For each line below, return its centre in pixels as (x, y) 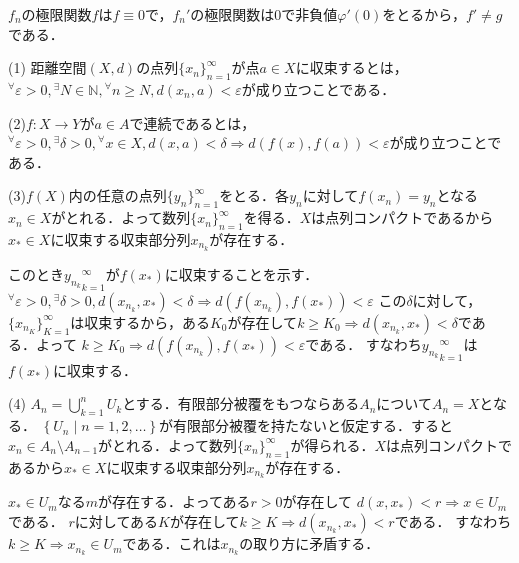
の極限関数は (232, 14)
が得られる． (332, 444)
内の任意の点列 (117, 195)
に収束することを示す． (241, 273)
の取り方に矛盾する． (309, 543)
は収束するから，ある (140, 321)
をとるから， (424, 14)
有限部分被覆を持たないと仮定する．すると (313, 425)
